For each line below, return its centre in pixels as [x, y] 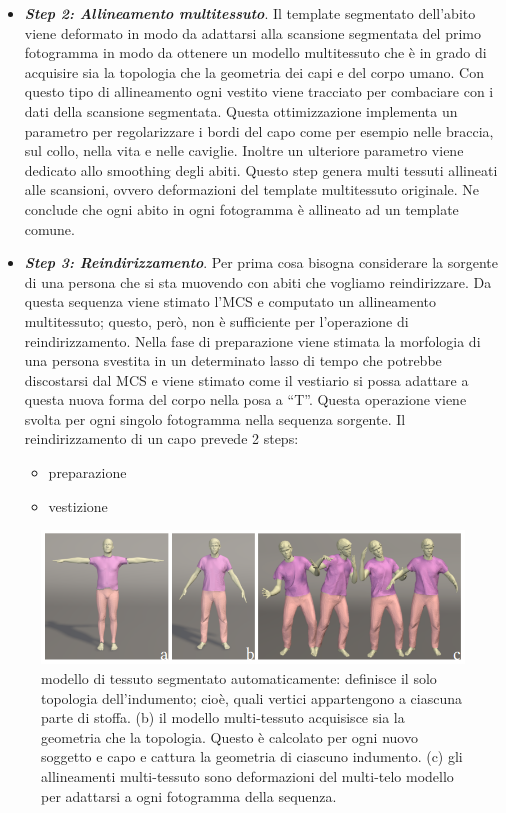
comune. [49, 228]
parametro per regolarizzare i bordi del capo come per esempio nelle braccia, [259, 130]
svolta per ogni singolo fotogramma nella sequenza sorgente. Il [215, 418]
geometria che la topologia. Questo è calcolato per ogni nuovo [229, 736]
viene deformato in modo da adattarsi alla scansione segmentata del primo [252, 32]
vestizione [78, 505]
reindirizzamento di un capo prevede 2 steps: [161, 438]
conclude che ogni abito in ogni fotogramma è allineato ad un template [241, 208]
